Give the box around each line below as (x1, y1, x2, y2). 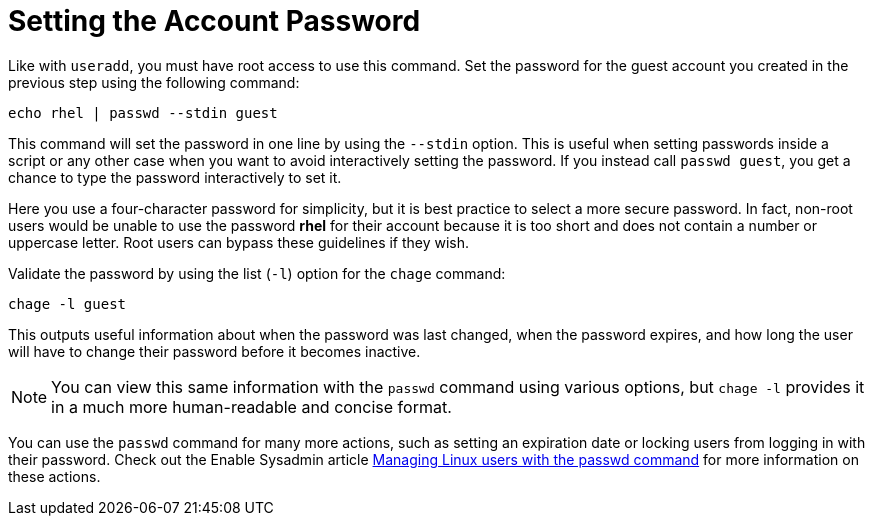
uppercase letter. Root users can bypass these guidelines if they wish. (8, 233, 470, 251)
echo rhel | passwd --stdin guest (8, 104, 278, 121)
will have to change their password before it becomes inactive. (8, 342, 421, 360)
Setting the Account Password (8, 4, 421, 38)
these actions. (8, 467, 101, 485)
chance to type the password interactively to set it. (8, 168, 342, 186)
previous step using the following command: (8, 73, 300, 91)
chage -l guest (8, 295, 127, 312)
